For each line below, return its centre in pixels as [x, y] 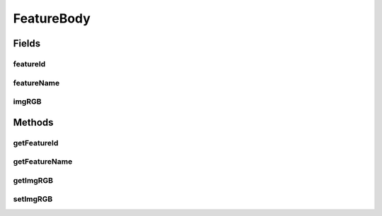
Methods [33, 122]
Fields [27, 43]
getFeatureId [36, 143]
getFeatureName [43, 162]
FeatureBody [52, 18]
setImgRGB [33, 199]
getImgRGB [33, 180]
